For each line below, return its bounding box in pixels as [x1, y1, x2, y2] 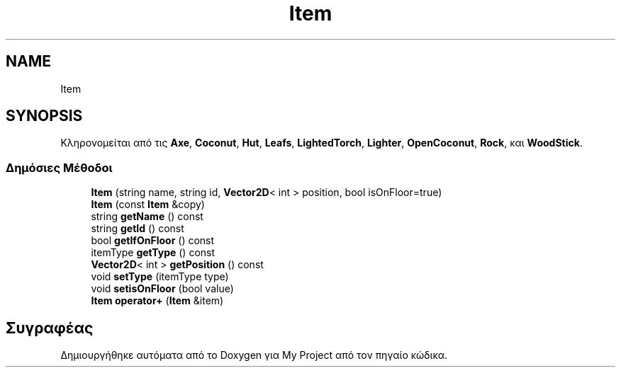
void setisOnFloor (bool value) [91, 282, 234, 295]
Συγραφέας [6, 319, 94, 337]
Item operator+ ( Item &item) [91, 294, 224, 307]
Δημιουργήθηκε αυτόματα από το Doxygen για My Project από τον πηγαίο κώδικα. [60, 349, 448, 362]
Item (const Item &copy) [91, 198, 205, 211]
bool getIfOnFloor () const [91, 234, 215, 247]
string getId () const [91, 222, 184, 235]
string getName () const [91, 210, 203, 223]
